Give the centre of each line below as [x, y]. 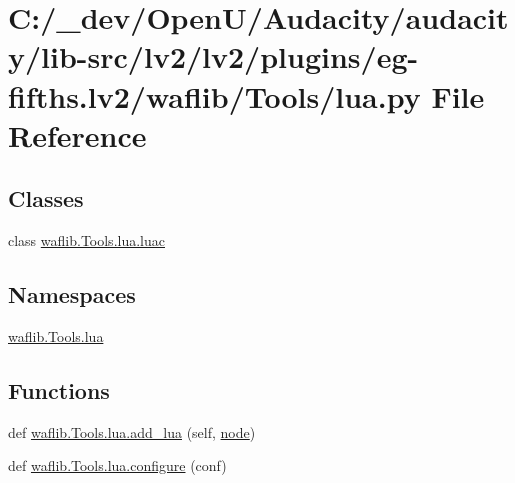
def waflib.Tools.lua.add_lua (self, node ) [132, 431]
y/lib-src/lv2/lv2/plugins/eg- [213, 56]
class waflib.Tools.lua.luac [86, 240]
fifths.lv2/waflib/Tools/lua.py [214, 95]
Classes [46, 198]
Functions [59, 389]
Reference [77, 134]
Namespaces [72, 294]
